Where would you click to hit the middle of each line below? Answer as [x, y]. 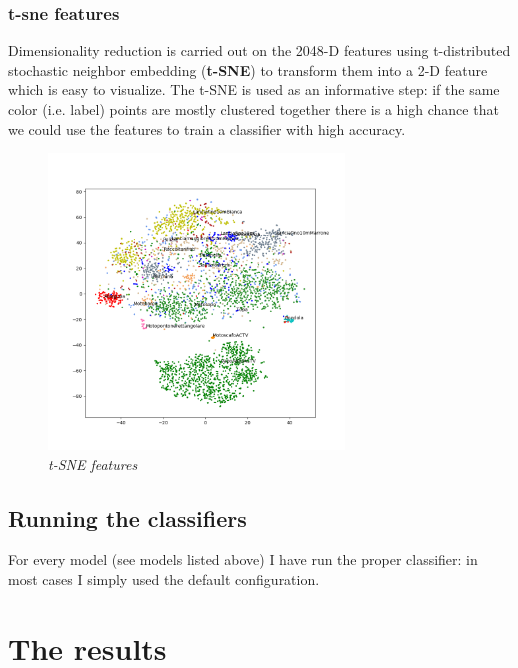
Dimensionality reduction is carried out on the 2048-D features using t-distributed [259, 50]
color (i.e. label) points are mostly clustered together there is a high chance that [253, 109]
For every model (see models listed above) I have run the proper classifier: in [243, 559]
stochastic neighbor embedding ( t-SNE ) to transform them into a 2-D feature [248, 69]
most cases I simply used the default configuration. [164, 578]
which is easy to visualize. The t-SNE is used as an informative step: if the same [254, 89]
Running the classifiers [127, 517]
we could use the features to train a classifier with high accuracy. [207, 128]
